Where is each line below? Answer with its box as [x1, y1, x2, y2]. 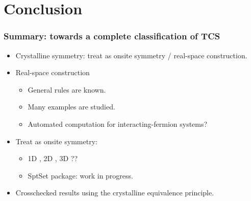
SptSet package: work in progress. [28, 170, 133, 181]
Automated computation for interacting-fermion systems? [28, 118, 208, 129]
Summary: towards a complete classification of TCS [4, 30, 220, 42]
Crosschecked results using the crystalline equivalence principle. [15, 187, 214, 198]
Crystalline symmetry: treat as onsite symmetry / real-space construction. [15, 50, 247, 60]
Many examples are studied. [28, 101, 115, 112]
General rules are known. [28, 84, 106, 95]
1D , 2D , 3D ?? [28, 153, 78, 164]
